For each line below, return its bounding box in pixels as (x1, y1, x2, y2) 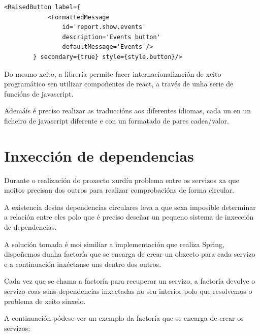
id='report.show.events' (62, 23, 146, 31)
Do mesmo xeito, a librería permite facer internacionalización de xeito (4, 68, 221, 79)
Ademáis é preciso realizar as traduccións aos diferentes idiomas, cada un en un (4, 105, 251, 116)
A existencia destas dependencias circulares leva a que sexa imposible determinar (4, 201, 256, 212)
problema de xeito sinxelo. (4, 295, 86, 306)
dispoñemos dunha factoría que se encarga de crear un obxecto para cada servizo (4, 249, 255, 259)
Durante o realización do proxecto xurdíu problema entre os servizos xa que (4, 174, 240, 185)
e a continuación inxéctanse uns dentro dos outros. (4, 258, 161, 269)
